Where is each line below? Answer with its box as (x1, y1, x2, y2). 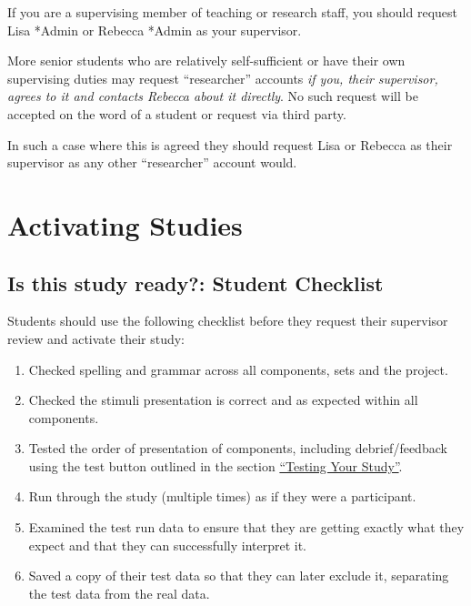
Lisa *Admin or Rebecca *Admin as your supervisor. (7, 20, 302, 39)
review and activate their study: (7, 328, 185, 348)
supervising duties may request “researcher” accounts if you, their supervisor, (7, 68, 438, 87)
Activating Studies (7, 206, 243, 243)
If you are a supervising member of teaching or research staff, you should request (7, 3, 457, 21)
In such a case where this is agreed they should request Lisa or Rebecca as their (7, 135, 453, 154)
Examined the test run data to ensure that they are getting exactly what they (28, 518, 465, 537)
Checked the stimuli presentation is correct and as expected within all (28, 390, 418, 409)
